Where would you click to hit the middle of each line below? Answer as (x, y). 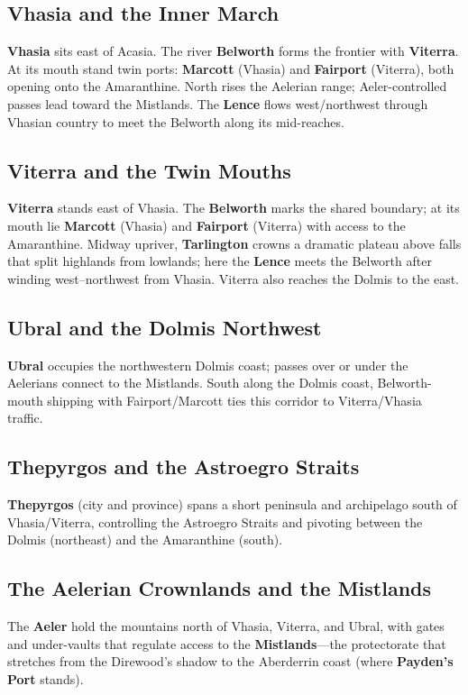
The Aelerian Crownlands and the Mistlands (220, 588)
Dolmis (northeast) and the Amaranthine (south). (145, 540)
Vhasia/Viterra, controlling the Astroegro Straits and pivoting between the (215, 521)
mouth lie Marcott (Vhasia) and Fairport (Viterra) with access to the (206, 225)
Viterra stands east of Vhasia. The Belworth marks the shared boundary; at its (234, 208)
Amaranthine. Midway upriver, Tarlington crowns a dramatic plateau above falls (234, 243)
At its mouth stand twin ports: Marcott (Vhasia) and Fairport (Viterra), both (231, 68)
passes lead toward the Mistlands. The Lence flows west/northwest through (218, 103)
